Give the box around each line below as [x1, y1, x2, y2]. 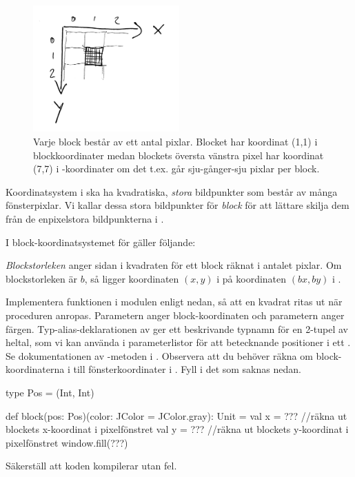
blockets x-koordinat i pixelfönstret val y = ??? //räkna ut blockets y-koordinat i [6, 422, 349, 436]
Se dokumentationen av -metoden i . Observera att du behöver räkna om [6, 348, 313, 363]
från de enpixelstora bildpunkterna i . [6, 211, 164, 225]
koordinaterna [6, 362, 65, 376]
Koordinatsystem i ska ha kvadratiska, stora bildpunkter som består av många [6, 184, 338, 199]
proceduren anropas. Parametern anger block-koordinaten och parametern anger [6, 307, 345, 322]
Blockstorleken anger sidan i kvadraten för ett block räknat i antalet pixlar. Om [6, 258, 342, 272]
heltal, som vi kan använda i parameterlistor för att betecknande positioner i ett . [6, 335, 351, 349]
